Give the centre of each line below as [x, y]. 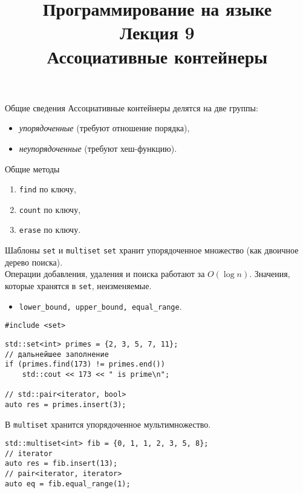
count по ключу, [50, 209]
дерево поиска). [34, 262]
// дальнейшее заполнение [57, 354]
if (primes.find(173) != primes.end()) [85, 364]
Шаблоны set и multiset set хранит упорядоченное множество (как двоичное [152, 250]
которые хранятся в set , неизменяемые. [78, 285]
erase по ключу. [50, 230]
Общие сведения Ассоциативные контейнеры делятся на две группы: [132, 107]
